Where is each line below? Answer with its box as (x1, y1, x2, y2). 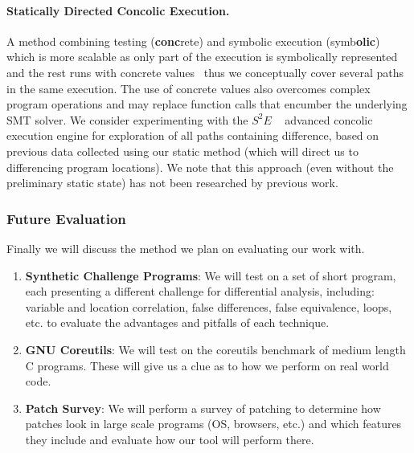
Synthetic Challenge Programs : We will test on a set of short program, (25, 267, 396, 284)
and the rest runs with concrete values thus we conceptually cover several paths (6, 63, 404, 80)
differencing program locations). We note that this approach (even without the (6, 158, 394, 175)
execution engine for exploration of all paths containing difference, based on (6, 127, 379, 144)
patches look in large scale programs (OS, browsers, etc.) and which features (25, 415, 402, 432)
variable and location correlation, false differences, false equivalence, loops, (25, 298, 392, 315)
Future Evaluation (6, 208, 126, 228)
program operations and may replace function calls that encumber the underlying (6, 96, 408, 112)
